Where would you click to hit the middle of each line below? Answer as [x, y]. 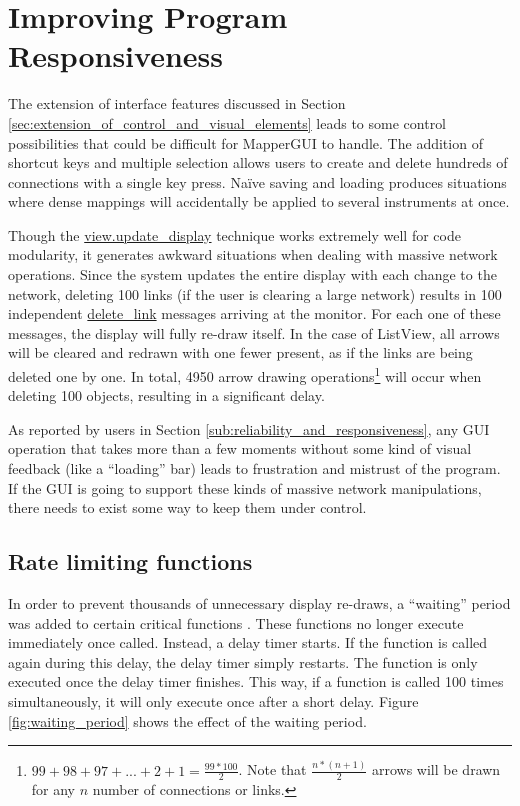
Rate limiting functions [130, 561]
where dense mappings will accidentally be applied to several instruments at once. [259, 201]
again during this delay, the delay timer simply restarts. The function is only [243, 661]
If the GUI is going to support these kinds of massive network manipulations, [245, 487]
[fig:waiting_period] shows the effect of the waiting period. [187, 720]
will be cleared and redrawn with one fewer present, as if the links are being [240, 352]
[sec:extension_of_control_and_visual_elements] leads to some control [227, 122]
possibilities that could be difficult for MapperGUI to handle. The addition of [245, 142]
